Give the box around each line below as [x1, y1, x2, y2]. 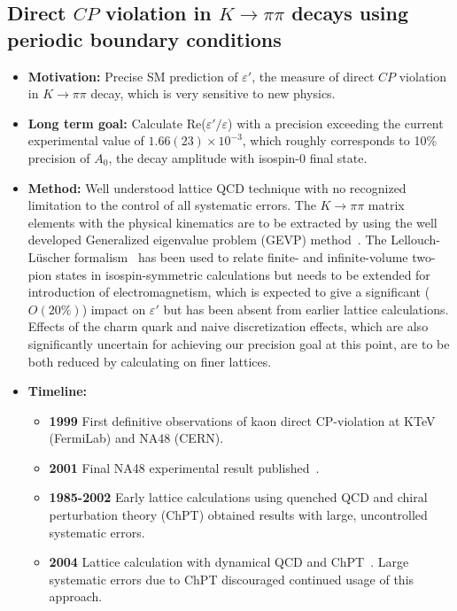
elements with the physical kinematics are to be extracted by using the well [27, 213, 438, 231]
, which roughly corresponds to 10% [242, 131, 438, 150]
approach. [49, 587, 103, 606]
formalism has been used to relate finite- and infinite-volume [74, 247, 408, 266]
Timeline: [27, 382, 87, 400]
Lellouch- [391, 230, 440, 249]
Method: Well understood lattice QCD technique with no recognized [27, 178, 407, 197]
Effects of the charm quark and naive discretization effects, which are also [27, 317, 429, 336]
